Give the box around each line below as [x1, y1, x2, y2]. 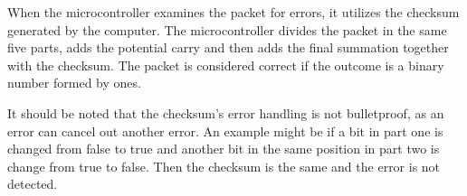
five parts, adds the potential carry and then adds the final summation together [7, 38, 449, 57]
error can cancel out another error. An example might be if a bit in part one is [7, 121, 443, 140]
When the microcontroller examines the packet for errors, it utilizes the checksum [7, 3, 460, 21]
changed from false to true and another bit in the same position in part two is [7, 139, 440, 158]
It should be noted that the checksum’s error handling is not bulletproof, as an [7, 103, 444, 122]
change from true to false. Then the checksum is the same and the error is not [7, 156, 441, 175]
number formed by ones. [7, 73, 141, 92]
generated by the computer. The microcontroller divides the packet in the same [7, 20, 447, 39]
